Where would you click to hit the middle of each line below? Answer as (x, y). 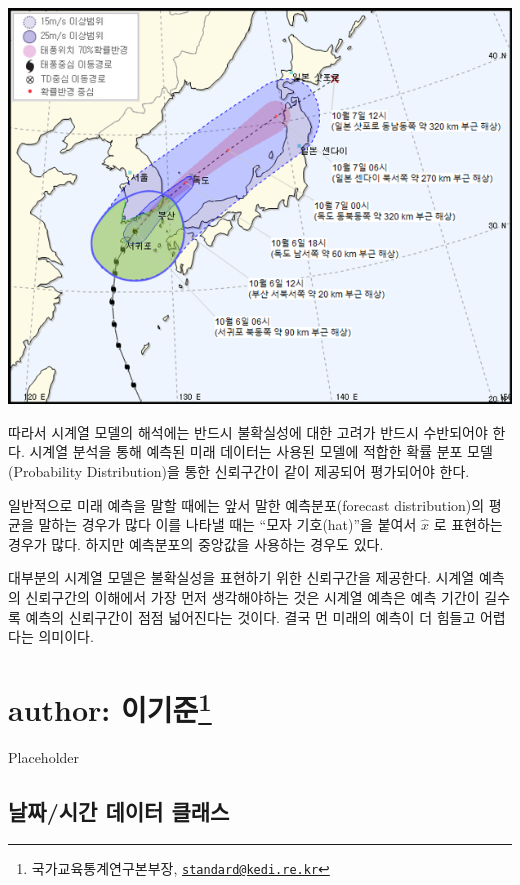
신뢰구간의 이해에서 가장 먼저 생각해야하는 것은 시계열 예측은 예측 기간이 (252, 596)
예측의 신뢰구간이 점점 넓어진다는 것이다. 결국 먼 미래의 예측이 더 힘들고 (250, 616)
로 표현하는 (468, 524)
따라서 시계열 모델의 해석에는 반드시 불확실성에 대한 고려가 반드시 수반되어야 (248, 431)
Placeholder (44, 757)
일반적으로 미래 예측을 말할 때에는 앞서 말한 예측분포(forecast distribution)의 (246, 504)
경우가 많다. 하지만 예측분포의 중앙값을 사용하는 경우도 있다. (196, 543)
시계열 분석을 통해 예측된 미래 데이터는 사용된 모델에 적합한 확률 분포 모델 (261, 451)
